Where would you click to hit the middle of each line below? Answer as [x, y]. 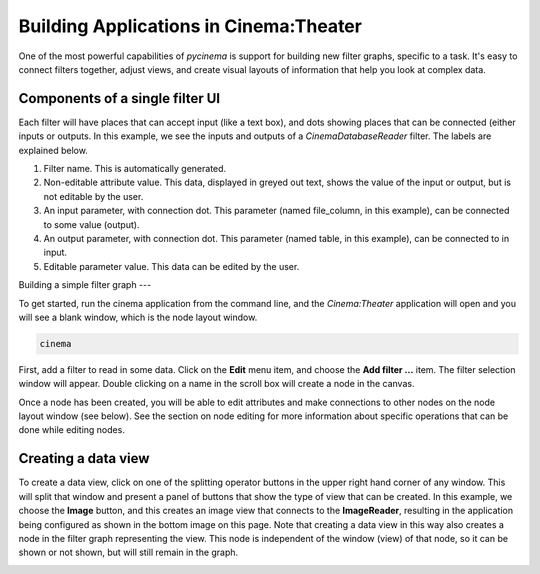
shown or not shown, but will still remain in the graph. [128, 552]
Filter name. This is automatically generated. [135, 169]
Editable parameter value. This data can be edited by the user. [171, 266]
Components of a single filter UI [119, 98]
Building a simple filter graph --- [85, 285]
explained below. [53, 150]
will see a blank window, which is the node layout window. [138, 317]
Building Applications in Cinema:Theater [190, 26]
